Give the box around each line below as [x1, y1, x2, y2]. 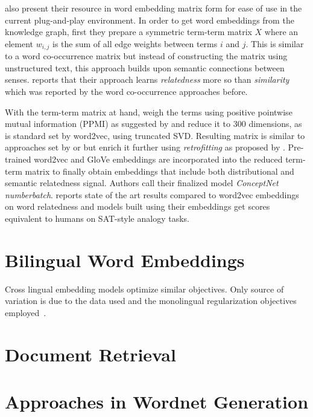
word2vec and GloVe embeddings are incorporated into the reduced [34, 152, 283, 165]
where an [264, 25, 299, 38]
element [5, 37, 34, 50]
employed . [5, 306, 46, 318]
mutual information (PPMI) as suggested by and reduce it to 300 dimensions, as [5, 117, 302, 130]
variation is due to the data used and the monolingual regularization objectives [5, 294, 297, 307]
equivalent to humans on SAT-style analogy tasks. [5, 212, 189, 224]
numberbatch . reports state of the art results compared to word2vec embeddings [5, 188, 299, 201]
